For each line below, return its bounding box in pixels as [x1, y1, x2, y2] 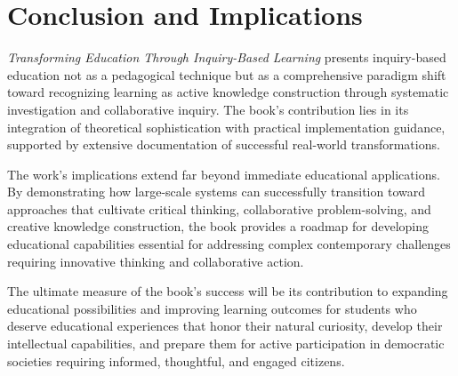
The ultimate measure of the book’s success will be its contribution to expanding [7, 282, 448, 300]
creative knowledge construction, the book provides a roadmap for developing [7, 217, 430, 236]
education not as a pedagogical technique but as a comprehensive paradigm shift [7, 65, 446, 84]
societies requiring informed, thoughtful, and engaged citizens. [7, 351, 345, 370]
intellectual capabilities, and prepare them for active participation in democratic [7, 334, 445, 353]
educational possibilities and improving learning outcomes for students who [7, 299, 417, 317]
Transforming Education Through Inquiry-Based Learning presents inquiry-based [7, 48, 446, 67]
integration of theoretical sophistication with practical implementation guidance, [7, 117, 446, 136]
